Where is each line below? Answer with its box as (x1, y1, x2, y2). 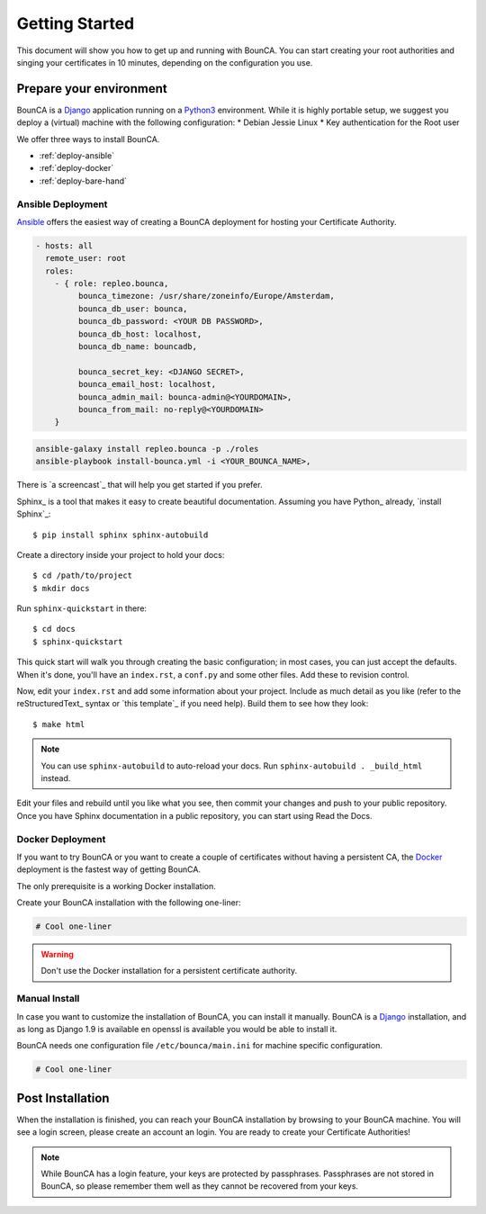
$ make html (32, 719, 85, 729)
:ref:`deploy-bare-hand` (39, 175, 128, 186)
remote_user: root (45, 253, 126, 264)
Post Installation (16, 1090, 110, 1106)
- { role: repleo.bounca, (54, 279, 169, 289)
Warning (40, 949, 74, 960)
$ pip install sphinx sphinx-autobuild (32, 529, 209, 540)
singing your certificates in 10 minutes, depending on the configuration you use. (16, 57, 313, 67)
